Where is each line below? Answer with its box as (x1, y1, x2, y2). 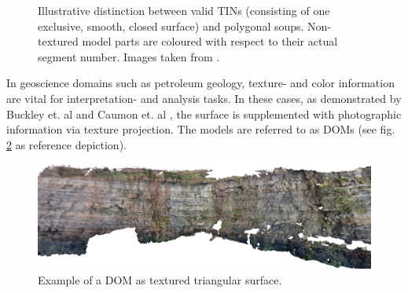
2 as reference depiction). (6, 136, 127, 152)
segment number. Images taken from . (38, 48, 220, 64)
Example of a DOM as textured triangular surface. (38, 271, 282, 288)
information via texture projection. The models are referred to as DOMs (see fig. (6, 121, 395, 137)
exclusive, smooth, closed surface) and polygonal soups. (38, 17, 304, 34)
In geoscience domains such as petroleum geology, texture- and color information (6, 75, 395, 91)
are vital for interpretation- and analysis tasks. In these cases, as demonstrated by (6, 90, 402, 106)
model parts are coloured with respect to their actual (82, 33, 338, 49)
